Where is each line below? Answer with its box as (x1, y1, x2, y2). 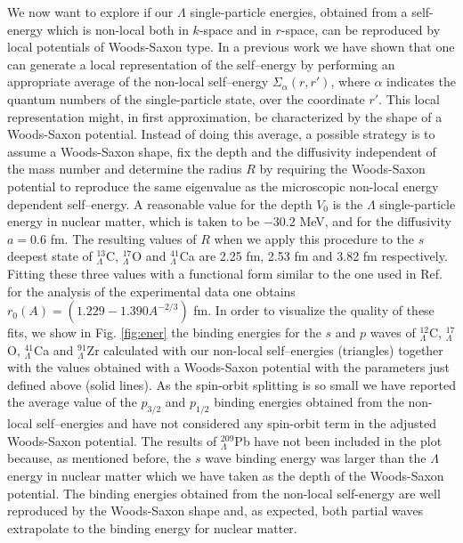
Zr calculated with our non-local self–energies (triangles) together (86, 340, 443, 359)
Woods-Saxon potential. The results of (7, 431, 217, 450)
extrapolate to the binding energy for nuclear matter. (7, 518, 297, 537)
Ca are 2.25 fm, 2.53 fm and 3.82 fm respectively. (179, 247, 448, 265)
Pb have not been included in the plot (234, 431, 443, 450)
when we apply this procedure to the (214, 229, 415, 247)
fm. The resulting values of (50, 229, 197, 247)
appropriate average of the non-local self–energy (7, 72, 269, 91)
